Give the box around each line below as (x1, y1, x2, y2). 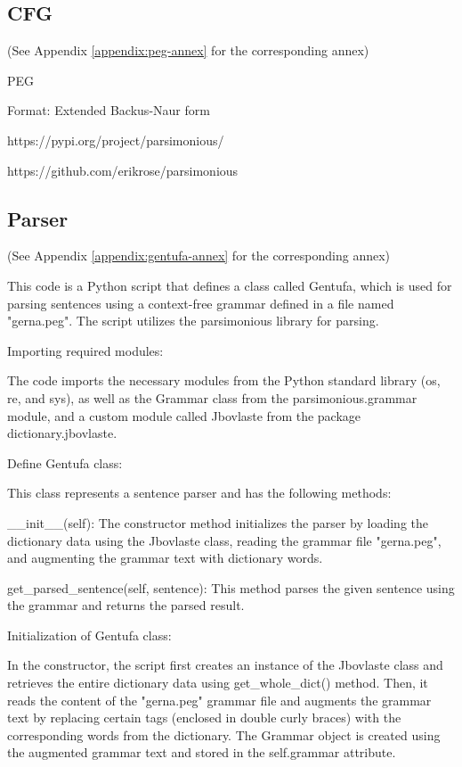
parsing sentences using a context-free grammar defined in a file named (7, 293, 394, 312)
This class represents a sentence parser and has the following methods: (7, 483, 392, 502)
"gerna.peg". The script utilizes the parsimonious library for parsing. (7, 311, 379, 330)
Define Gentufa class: (7, 453, 123, 472)
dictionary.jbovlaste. (7, 424, 118, 442)
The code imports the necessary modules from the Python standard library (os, (7, 371, 441, 390)
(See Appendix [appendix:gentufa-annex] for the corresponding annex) (7, 246, 391, 265)
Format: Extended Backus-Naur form (7, 101, 210, 120)
